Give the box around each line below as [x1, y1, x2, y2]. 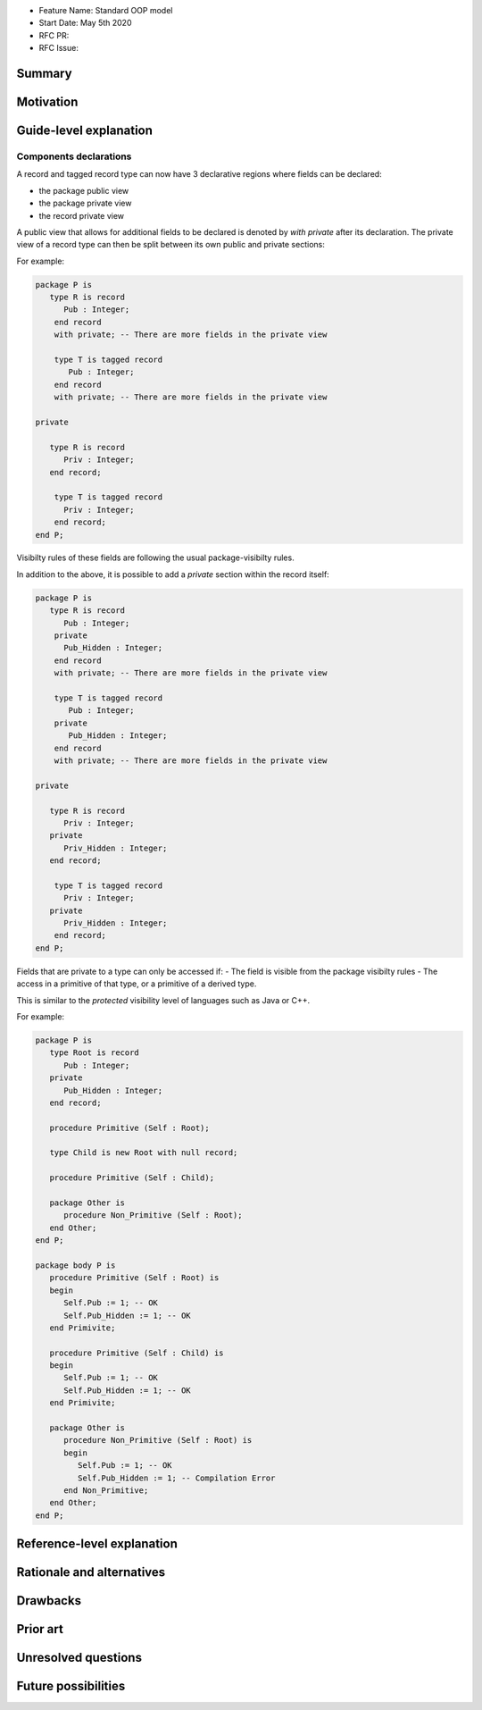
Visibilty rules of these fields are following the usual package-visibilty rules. [16, 552, 295, 563]
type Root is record [49, 1048, 140, 1058]
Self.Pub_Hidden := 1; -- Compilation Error [77, 1472, 276, 1483]
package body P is [35, 1260, 116, 1270]
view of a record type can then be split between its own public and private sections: [16, 239, 325, 250]
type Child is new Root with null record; [49, 1148, 238, 1158]
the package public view [38, 185, 129, 196]
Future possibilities [16, 1679, 126, 1694]
